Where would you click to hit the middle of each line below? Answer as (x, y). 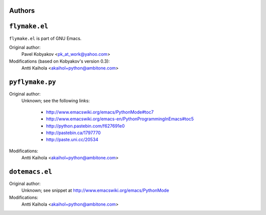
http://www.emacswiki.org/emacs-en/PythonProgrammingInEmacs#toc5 (120, 119)
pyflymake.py (33, 82)
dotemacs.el (31, 172)
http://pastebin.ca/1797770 (73, 133)
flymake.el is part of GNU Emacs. (45, 38)
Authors (22, 11)
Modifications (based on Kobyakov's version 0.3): (60, 61)
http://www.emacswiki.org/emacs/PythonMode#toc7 (100, 112)
